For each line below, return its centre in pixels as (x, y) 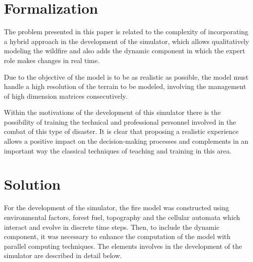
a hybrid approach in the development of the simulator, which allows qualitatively (126, 41)
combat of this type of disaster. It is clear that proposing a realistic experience (121, 131)
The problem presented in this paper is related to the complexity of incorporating (126, 32)
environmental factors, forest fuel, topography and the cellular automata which (122, 217)
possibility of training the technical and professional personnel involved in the (120, 121)
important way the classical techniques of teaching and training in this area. (118, 150)
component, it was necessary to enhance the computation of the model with (117, 236)
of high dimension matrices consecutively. (66, 96)
